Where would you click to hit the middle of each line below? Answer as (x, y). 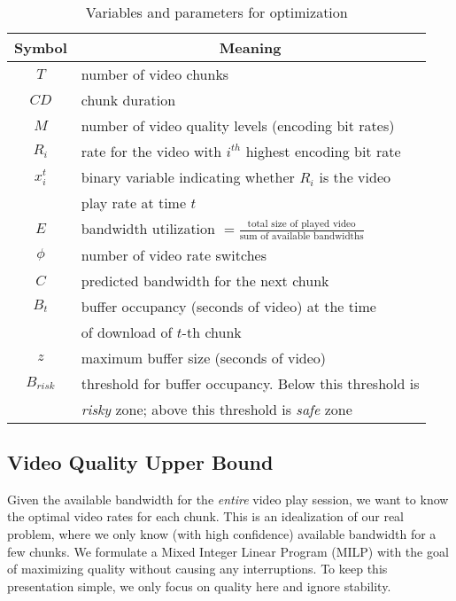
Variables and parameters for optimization (216, 12)
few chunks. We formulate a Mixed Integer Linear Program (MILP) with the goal (228, 551)
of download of (127, 332)
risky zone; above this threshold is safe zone (216, 409)
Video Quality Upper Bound (140, 461)
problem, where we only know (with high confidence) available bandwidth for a (222, 533)
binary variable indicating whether (188, 177)
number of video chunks (155, 74)
